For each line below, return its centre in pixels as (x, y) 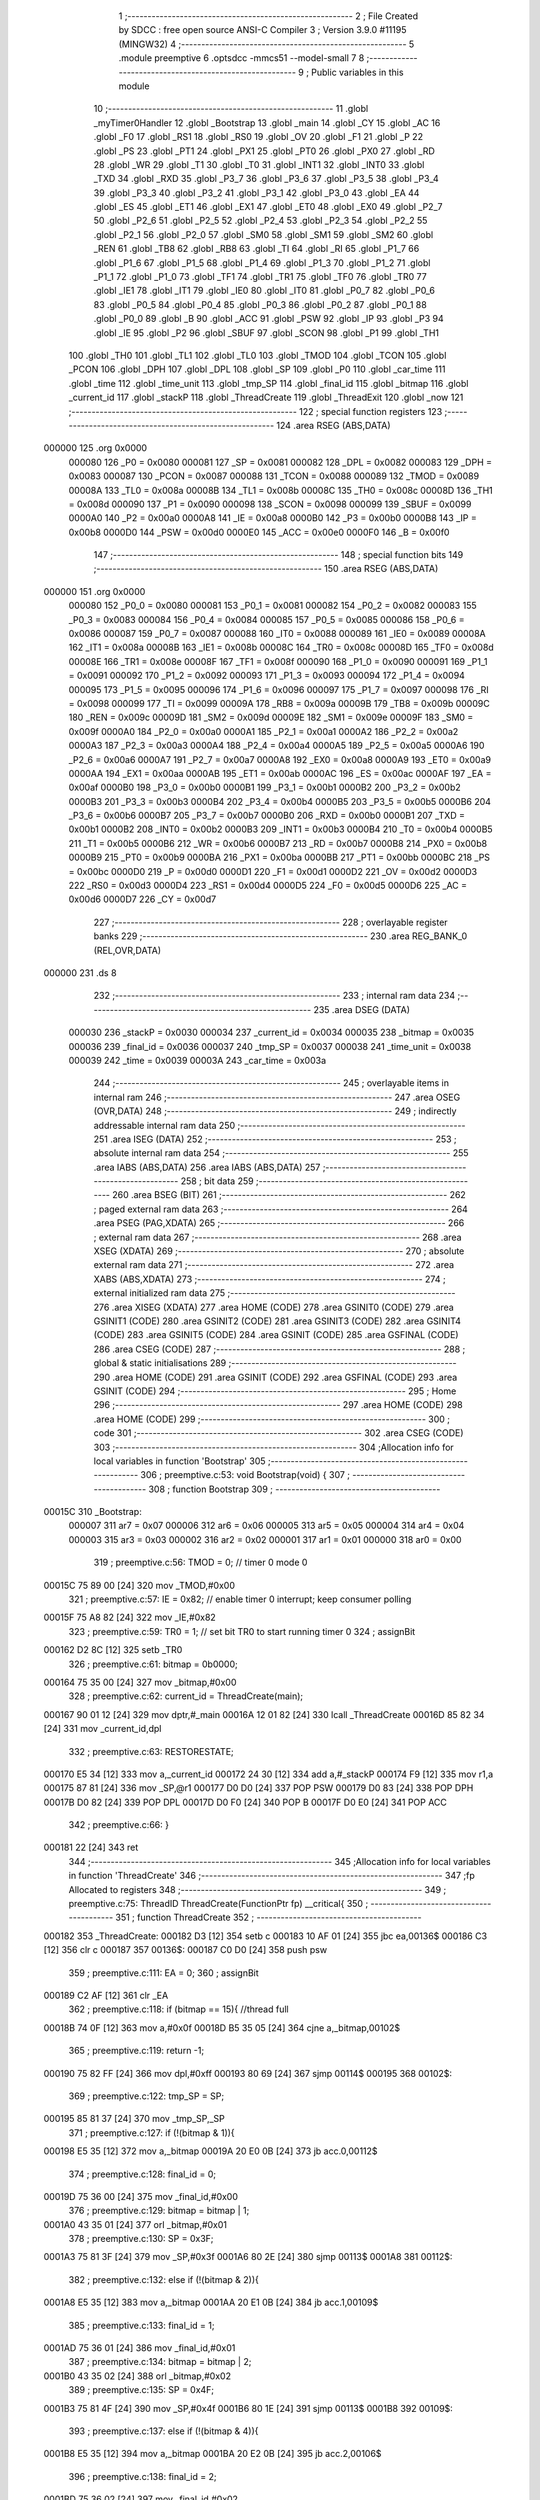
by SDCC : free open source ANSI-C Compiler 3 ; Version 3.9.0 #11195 (262, 30)
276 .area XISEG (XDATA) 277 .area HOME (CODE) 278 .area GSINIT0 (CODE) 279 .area (273, 1307)
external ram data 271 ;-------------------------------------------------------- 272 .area (274, 1265)
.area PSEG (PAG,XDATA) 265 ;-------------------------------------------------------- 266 (279, 1223)
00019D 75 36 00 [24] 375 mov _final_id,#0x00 (141, 2196)
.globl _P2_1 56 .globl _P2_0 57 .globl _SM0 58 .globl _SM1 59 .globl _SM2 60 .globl (263, 234)
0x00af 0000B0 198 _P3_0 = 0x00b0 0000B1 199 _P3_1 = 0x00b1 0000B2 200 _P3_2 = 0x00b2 (264, 787)
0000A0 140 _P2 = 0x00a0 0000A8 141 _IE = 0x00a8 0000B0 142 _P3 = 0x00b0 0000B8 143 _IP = (272, 518)
